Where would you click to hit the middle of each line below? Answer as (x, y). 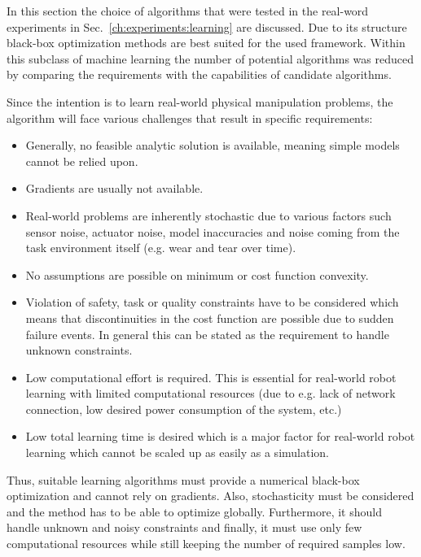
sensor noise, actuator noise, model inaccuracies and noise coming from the (213, 231)
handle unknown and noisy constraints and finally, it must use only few (184, 527)
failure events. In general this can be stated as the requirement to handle (207, 334)
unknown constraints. (79, 350)
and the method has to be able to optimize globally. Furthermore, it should (194, 511)
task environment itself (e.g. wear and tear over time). (161, 248)
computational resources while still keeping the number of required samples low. (206, 544)
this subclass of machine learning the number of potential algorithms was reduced (210, 58)
